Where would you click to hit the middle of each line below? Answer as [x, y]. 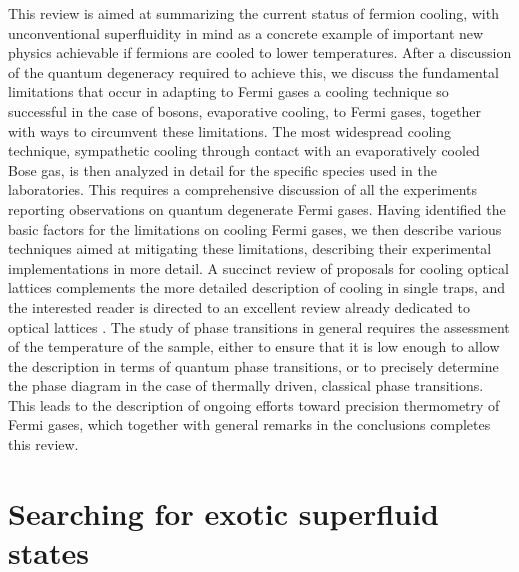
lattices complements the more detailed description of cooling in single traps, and [257, 287]
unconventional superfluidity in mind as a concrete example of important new [246, 32]
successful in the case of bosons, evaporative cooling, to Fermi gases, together [244, 110]
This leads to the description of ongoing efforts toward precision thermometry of [254, 404]
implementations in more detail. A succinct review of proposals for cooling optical [258, 267]
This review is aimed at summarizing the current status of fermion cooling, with [253, 13]
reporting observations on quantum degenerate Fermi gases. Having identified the [257, 208]
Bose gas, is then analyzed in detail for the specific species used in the [222, 169]
